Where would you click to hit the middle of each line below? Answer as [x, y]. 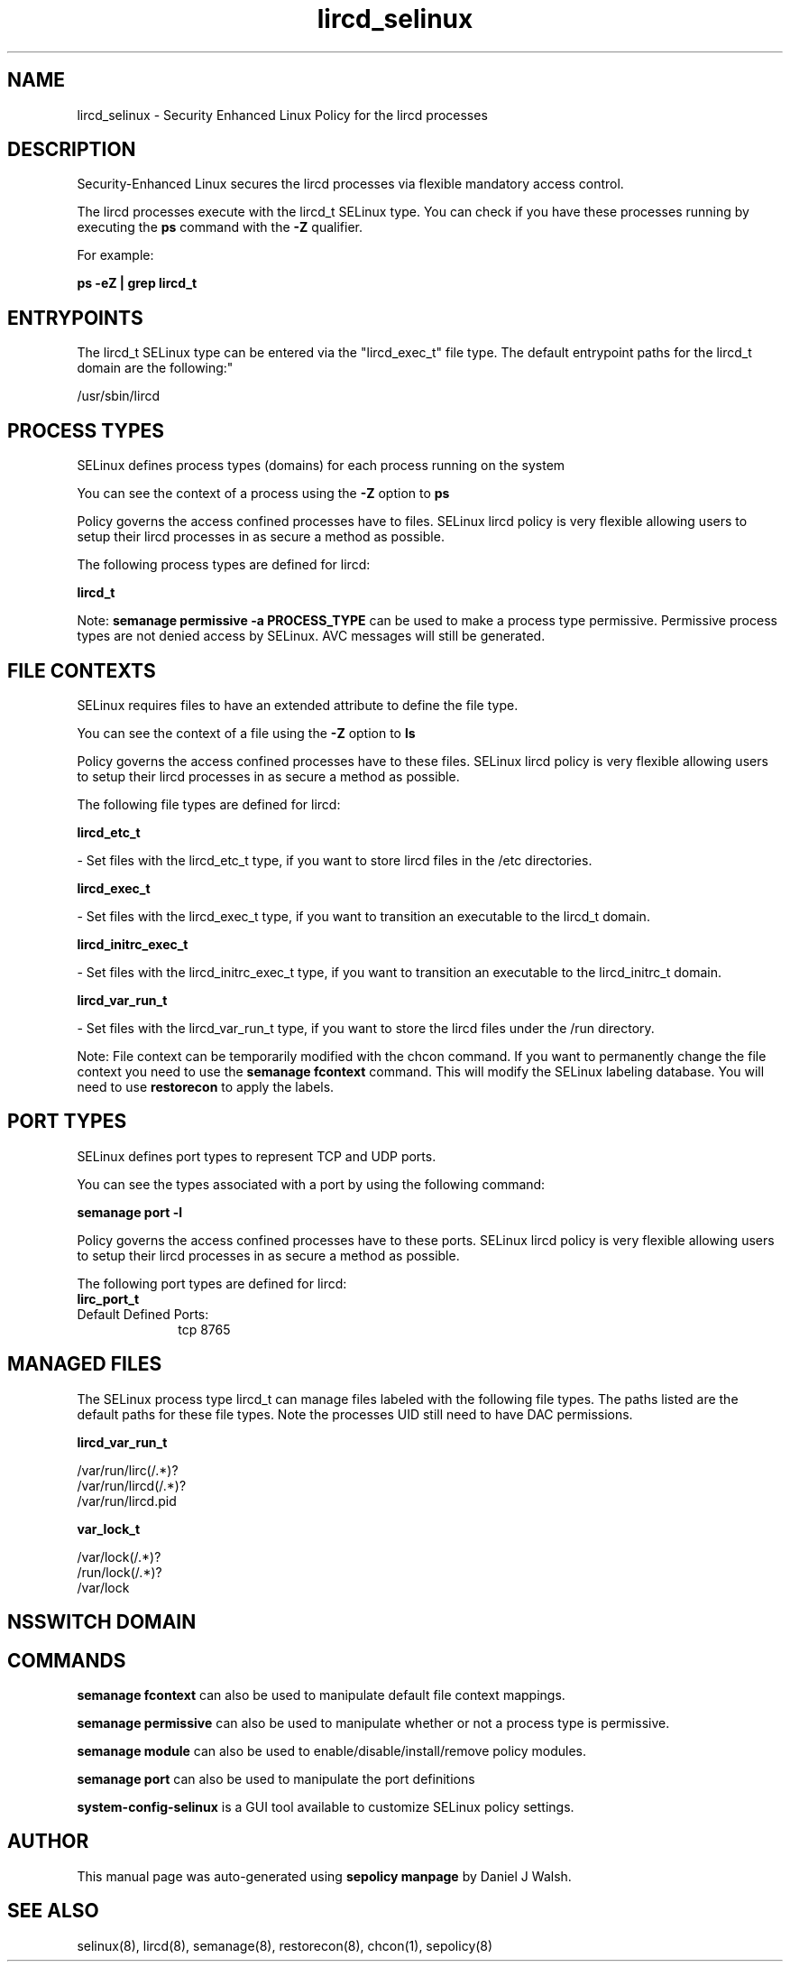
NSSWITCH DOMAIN [102, 1622]
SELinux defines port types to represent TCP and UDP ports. [257, 1156]
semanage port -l [129, 1212]
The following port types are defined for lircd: [212, 1283]
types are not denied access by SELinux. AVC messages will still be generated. [311, 636]
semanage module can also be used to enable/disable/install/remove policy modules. [332, 1750]
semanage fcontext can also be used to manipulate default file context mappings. [321, 1695]
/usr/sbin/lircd [119, 396]
